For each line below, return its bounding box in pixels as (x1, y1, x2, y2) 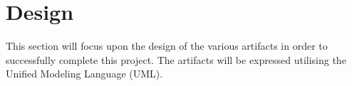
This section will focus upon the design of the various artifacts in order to (6, 38, 328, 53)
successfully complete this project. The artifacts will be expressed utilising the (6, 52, 346, 67)
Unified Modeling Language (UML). (6, 66, 163, 81)
